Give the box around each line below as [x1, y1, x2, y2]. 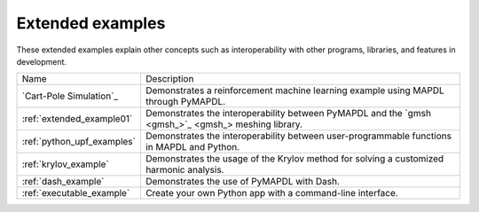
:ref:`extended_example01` [21, 113, 133, 125]
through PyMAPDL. [145, 96, 226, 108]
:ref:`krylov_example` [21, 158, 110, 170]
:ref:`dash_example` [21, 176, 105, 188]
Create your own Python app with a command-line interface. [145, 187, 398, 200]
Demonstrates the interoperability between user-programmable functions [145, 130, 452, 142]
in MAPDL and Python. [145, 141, 240, 153]
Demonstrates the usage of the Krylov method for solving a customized [145, 153, 444, 165]
